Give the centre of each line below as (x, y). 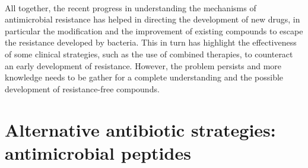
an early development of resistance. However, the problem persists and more (143, 65)
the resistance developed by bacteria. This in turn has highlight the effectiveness (151, 42)
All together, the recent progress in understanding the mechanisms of (131, 7)
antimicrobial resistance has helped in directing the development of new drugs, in (153, 19)
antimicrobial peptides (98, 152)
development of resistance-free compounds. (82, 88)
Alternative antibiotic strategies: (140, 129)
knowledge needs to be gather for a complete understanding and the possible (144, 77)
